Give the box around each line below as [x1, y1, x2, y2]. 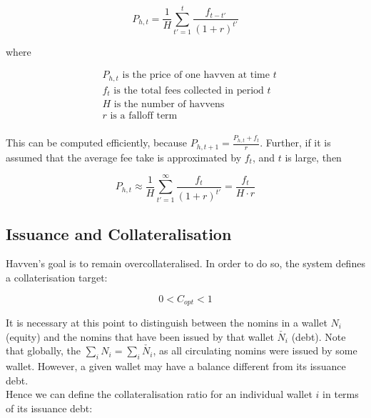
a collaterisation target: [6, 269, 108, 284]
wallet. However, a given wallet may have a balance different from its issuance [6, 358, 346, 373]
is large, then [285, 149, 342, 164]
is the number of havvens [113, 99, 225, 110]
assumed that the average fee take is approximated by [6, 149, 242, 164]
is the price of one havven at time [122, 70, 270, 81]
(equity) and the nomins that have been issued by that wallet [6, 329, 274, 344]
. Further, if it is [260, 135, 331, 150]
